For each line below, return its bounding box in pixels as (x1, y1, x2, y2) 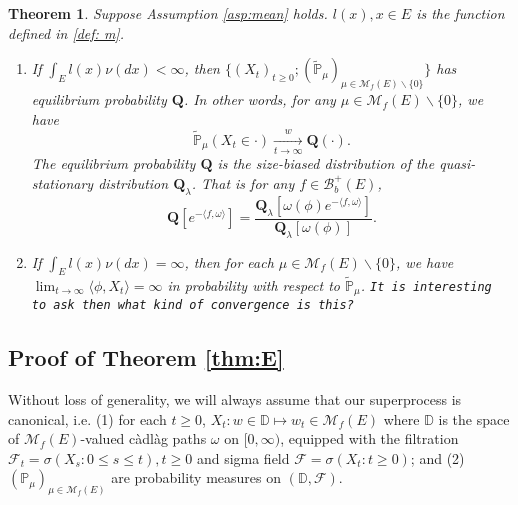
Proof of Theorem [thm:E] (8, 342, 284, 373)
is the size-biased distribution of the (217, 153, 435, 174)
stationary (31, 172, 94, 193)
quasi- (439, 153, 476, 174)
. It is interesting (360, 274, 492, 295)
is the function (416, 3, 505, 23)
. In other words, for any (183, 89, 336, 110)
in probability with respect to (167, 274, 341, 295)
